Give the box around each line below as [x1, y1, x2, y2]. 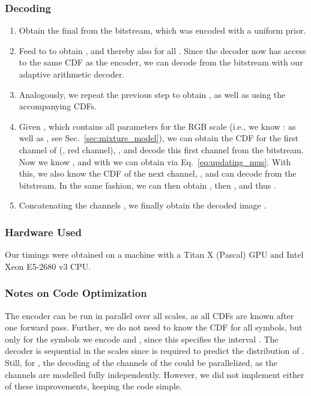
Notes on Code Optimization [5, 285, 147, 300]
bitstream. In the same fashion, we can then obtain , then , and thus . [19, 178, 276, 191]
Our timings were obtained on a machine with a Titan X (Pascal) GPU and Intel [5, 248, 304, 261]
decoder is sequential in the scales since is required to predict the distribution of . [5, 344, 304, 357]
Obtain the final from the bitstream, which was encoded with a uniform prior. [19, 24, 306, 37]
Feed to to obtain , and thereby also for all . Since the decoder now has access [19, 44, 306, 56]
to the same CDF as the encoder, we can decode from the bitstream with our [19, 56, 303, 69]
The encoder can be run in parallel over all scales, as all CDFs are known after [5, 309, 294, 321]
